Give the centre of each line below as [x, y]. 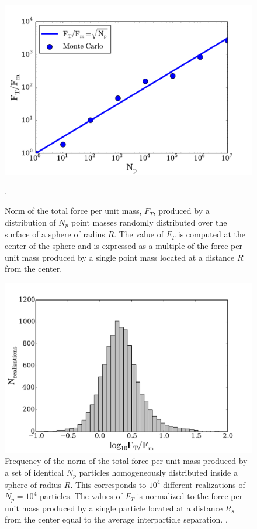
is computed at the [211, 234]
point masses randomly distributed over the [149, 222]
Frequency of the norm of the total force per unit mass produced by [126, 461]
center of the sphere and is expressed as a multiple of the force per [124, 245]
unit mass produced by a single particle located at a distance [114, 508]
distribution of [30, 222]
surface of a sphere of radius [55, 234]
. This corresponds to [108, 484]
